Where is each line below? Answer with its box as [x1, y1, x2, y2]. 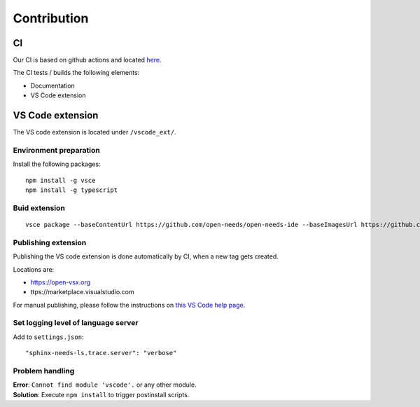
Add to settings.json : [13, 333, 84, 341]
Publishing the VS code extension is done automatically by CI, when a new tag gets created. [13, 252, 279, 261]
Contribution [13, 11, 89, 26]
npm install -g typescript [25, 186, 118, 194]
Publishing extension [13, 237, 87, 247]
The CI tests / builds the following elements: [13, 69, 140, 77]
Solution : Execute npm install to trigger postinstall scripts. [13, 390, 190, 399]
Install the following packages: [13, 160, 101, 168]
